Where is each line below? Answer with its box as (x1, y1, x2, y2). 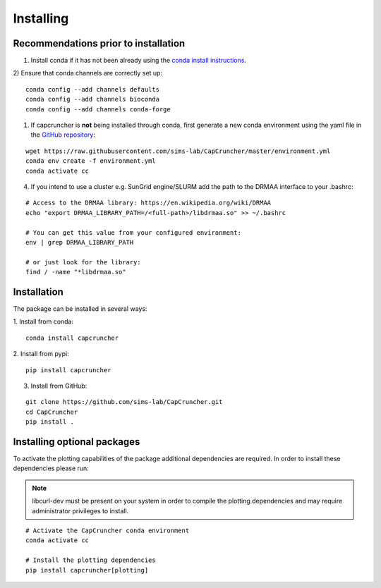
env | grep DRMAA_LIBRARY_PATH (25, 238, 134, 246)
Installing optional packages (13, 436, 140, 448)
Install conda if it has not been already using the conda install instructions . (30, 56, 247, 65)
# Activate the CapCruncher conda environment (25, 526, 190, 534)
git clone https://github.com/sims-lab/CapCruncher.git (25, 398, 223, 406)
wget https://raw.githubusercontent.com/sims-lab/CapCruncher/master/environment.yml (25, 147, 331, 155)
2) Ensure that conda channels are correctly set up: (13, 69, 162, 78)
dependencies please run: (13, 464, 90, 472)
